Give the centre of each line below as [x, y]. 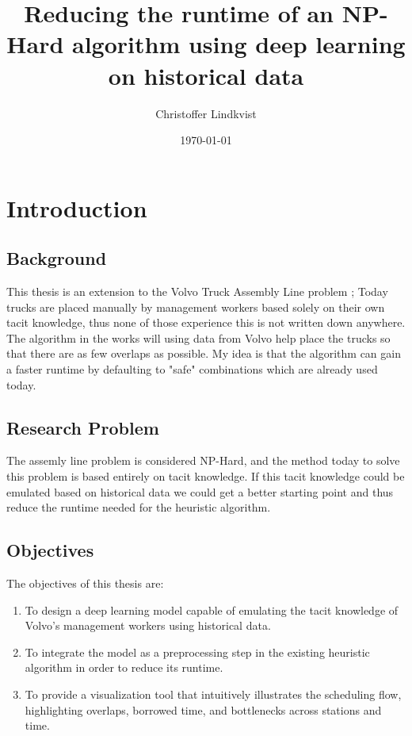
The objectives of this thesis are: [85, 583]
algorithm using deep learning [239, 44]
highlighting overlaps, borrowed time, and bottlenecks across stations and [203, 709]
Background [57, 258]
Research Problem [83, 427]
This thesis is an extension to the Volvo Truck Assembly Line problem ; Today [197, 291]
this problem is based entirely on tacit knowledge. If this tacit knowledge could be [206, 476]
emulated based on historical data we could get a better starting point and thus [200, 491]
